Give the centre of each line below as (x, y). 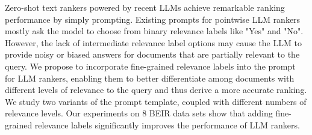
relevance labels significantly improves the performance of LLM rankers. (167, 124)
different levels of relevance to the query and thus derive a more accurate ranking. (156, 90)
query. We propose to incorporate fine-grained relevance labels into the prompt (150, 66)
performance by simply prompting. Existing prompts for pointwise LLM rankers (153, 19)
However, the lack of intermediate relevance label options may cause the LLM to (153, 42)
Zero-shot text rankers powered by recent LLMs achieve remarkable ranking (145, 7)
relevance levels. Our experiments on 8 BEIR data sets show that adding (139, 113)
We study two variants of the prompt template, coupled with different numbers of (156, 101)
